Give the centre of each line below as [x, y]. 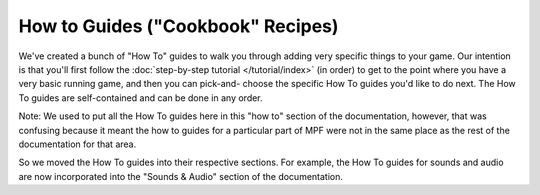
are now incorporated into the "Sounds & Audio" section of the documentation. [181, 176]
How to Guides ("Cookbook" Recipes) [178, 26]
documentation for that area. [77, 144]
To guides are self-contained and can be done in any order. [141, 97]
